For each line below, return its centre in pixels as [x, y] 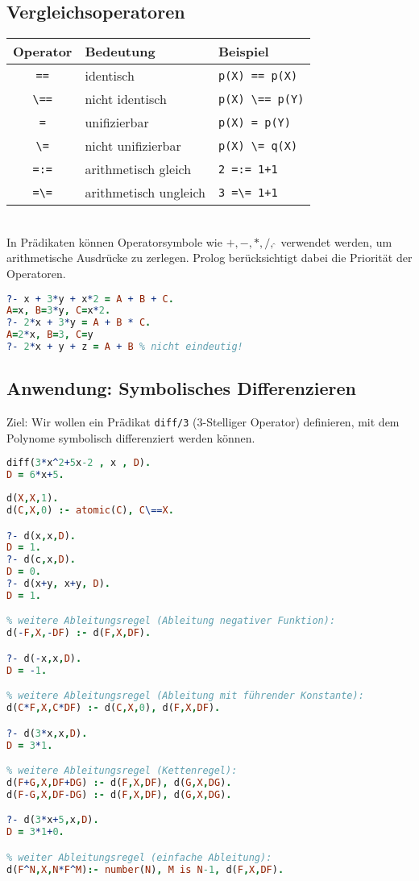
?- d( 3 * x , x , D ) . [47, 733]
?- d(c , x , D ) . [41, 560]
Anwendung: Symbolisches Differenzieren [181, 388]
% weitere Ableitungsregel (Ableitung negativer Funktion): [171, 621]
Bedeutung [120, 52]
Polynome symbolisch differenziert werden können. [131, 437]
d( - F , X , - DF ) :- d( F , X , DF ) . [79, 633]
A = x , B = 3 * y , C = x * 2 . [59, 311]
